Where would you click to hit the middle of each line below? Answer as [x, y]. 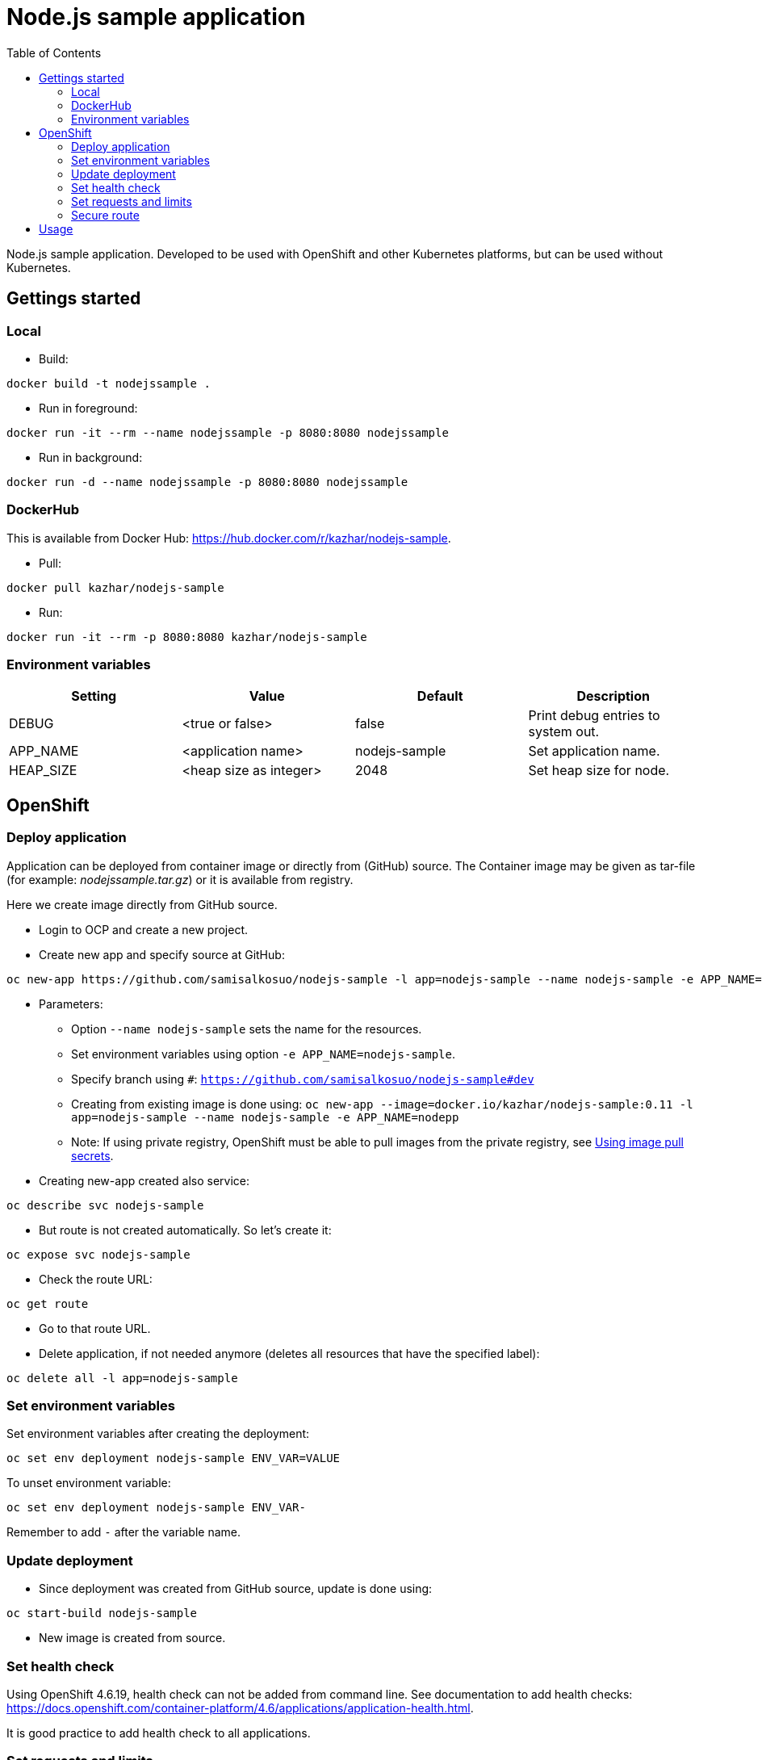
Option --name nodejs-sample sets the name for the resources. [247, 1029]
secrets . [92, 1155]
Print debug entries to [594, 716]
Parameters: [71, 1004]
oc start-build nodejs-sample [102, 1613]
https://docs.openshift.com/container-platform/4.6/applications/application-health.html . [240, 1708]
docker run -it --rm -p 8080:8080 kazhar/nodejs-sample [187, 637]
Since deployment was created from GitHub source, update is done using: [236, 1589]
